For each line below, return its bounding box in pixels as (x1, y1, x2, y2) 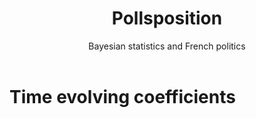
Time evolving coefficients (9, 85, 236, 108)
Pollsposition (111, 7, 223, 30)
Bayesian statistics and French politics (88, 40, 246, 52)
